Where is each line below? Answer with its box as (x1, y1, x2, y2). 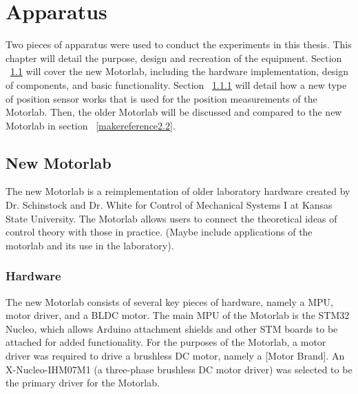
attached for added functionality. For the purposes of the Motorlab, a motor (6, 335, 326, 349)
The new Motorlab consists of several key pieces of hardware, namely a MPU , (6, 294, 333, 309)
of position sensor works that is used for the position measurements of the (6, 91, 317, 105)
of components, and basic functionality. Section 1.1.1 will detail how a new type (6, 77, 347, 92)
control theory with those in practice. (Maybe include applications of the (6, 225, 313, 239)
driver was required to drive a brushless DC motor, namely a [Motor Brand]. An (6, 349, 345, 363)
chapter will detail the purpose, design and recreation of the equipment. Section (6, 50, 342, 65)
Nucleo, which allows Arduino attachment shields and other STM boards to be (6, 321, 338, 335)
